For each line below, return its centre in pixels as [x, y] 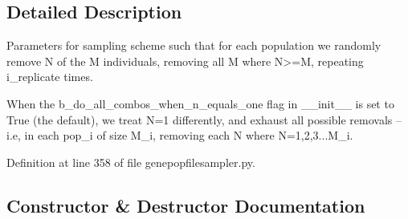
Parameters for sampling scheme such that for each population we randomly [194, 45]
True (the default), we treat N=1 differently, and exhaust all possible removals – [204, 119]
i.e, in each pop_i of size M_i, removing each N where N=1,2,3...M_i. [180, 135]
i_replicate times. [50, 77]
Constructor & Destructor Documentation [186, 205]
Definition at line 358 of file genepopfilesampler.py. [131, 162]
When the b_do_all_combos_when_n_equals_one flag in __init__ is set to [200, 103]
